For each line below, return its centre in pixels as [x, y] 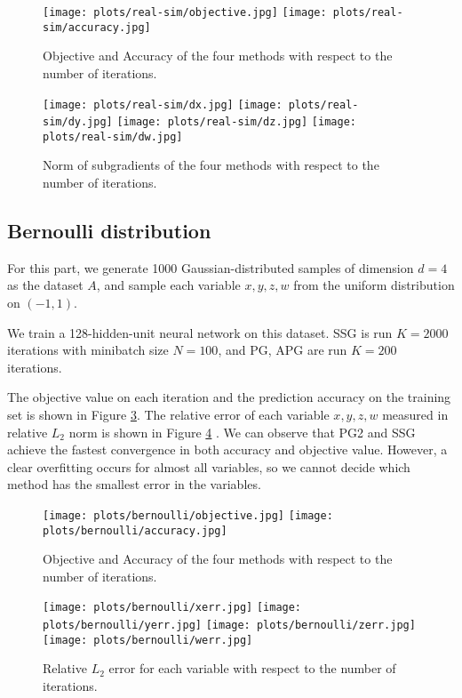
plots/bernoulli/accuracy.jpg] [135, 530]
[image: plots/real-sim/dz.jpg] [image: [236, 122]
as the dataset [45, 285]
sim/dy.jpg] [78, 122]
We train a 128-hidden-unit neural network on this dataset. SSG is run [200, 332]
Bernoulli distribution [109, 231]
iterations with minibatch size [88, 350]
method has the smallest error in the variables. [134, 484]
